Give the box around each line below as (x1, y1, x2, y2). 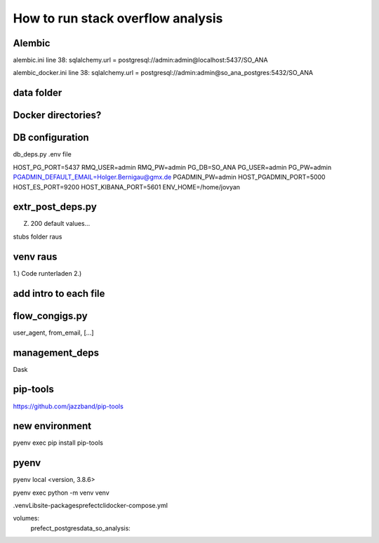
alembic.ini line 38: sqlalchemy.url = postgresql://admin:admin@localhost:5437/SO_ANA (13, 56, 268, 65)
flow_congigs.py (13, 309, 88, 322)
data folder (13, 87, 62, 99)
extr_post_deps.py (13, 201, 98, 213)
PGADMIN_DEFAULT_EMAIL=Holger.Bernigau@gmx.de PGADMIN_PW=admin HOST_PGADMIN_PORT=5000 (13, 173, 326, 182)
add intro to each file (13, 288, 105, 300)
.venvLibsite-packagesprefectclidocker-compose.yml (13, 502, 168, 510)
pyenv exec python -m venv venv (13, 488, 109, 497)
